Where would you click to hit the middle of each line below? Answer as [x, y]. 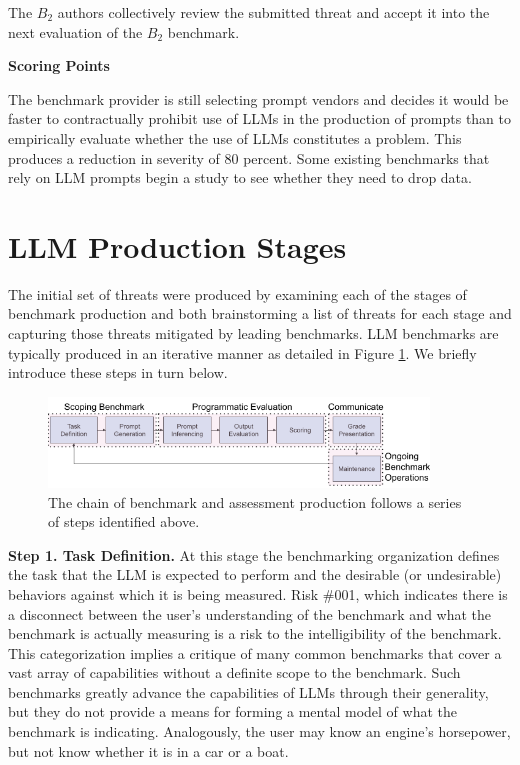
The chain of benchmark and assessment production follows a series [255, 501]
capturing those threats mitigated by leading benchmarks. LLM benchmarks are [253, 333]
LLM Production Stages [177, 245]
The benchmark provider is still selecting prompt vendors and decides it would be [258, 98]
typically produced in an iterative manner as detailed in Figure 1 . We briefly [242, 352]
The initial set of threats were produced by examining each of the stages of [237, 293]
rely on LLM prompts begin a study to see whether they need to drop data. [240, 177]
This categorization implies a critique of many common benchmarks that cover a [255, 652]
